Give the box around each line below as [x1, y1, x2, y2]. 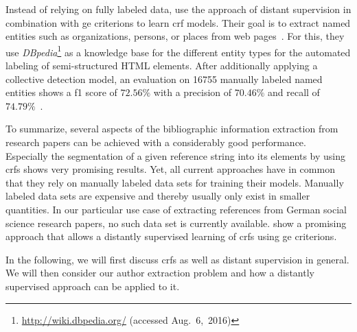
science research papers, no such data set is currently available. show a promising [5, 215, 347, 230]
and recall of [267, 85, 320, 99]
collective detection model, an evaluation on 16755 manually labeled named [5, 71, 323, 86]
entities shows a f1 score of [5, 85, 117, 99]
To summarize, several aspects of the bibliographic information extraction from [5, 121, 338, 136]
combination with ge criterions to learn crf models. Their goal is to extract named [5, 15, 351, 29]
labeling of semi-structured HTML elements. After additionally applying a [5, 58, 318, 73]
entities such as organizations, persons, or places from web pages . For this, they [5, 29, 345, 43]
